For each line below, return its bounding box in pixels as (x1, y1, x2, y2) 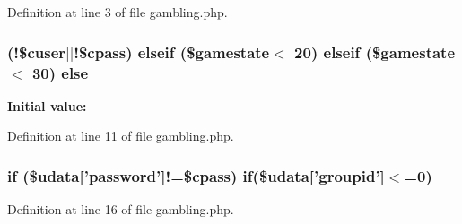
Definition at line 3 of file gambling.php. (7, 3, 228, 21)
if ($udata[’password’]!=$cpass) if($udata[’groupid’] (7, 164, 385, 186)
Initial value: (7, 96, 87, 115)
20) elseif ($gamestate (294, 40, 456, 63)
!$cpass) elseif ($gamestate (74, 40, 270, 63)
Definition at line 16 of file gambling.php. (7, 200, 234, 219)
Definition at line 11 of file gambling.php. (7, 126, 234, 145)
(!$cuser (7, 40, 66, 63)
